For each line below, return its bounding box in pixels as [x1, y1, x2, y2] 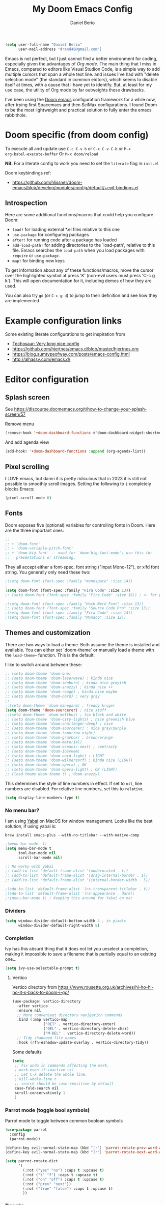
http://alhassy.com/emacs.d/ [12, 356, 71, 362]
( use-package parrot [5, 1127, 48, 1132]
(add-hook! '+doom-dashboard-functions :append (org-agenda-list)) [5, 449, 146, 454]
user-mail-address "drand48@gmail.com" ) [18, 47, 102, 52]
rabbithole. [5, 112, 27, 118]
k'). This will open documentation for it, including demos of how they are [5, 278, 152, 284]
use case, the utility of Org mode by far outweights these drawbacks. [5, 87, 145, 93]
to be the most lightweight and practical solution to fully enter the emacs [5, 107, 152, 113]
